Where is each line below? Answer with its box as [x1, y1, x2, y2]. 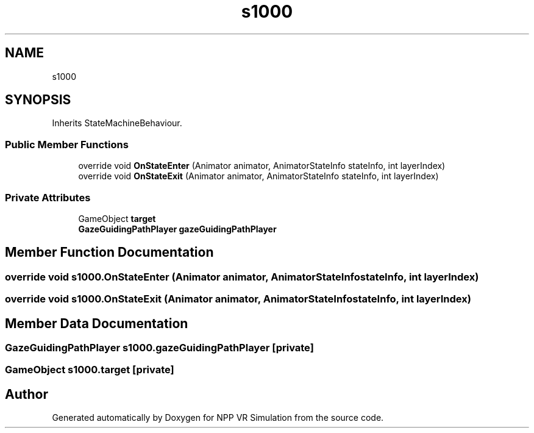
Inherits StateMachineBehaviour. [52, 118, 182, 129]
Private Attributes [5, 191, 91, 204]
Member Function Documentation [5, 245, 214, 260]
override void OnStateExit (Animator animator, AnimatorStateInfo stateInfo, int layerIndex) [78, 171, 439, 182]
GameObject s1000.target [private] [5, 363, 174, 376]
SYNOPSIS [5, 92, 71, 108]
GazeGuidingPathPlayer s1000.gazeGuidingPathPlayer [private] [5, 342, 314, 354]
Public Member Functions [5, 138, 129, 151]
